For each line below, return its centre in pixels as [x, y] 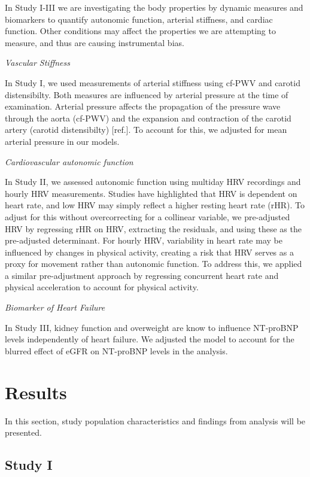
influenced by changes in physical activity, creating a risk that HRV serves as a [149, 252]
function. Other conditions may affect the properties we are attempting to [140, 31]
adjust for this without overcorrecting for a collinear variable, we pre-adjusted [148, 216]
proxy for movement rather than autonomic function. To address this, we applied [154, 264]
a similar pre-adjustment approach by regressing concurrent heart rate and [142, 275]
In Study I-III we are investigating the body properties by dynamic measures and [154, 7]
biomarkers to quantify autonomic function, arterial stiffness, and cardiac [139, 19]
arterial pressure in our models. [62, 141]
